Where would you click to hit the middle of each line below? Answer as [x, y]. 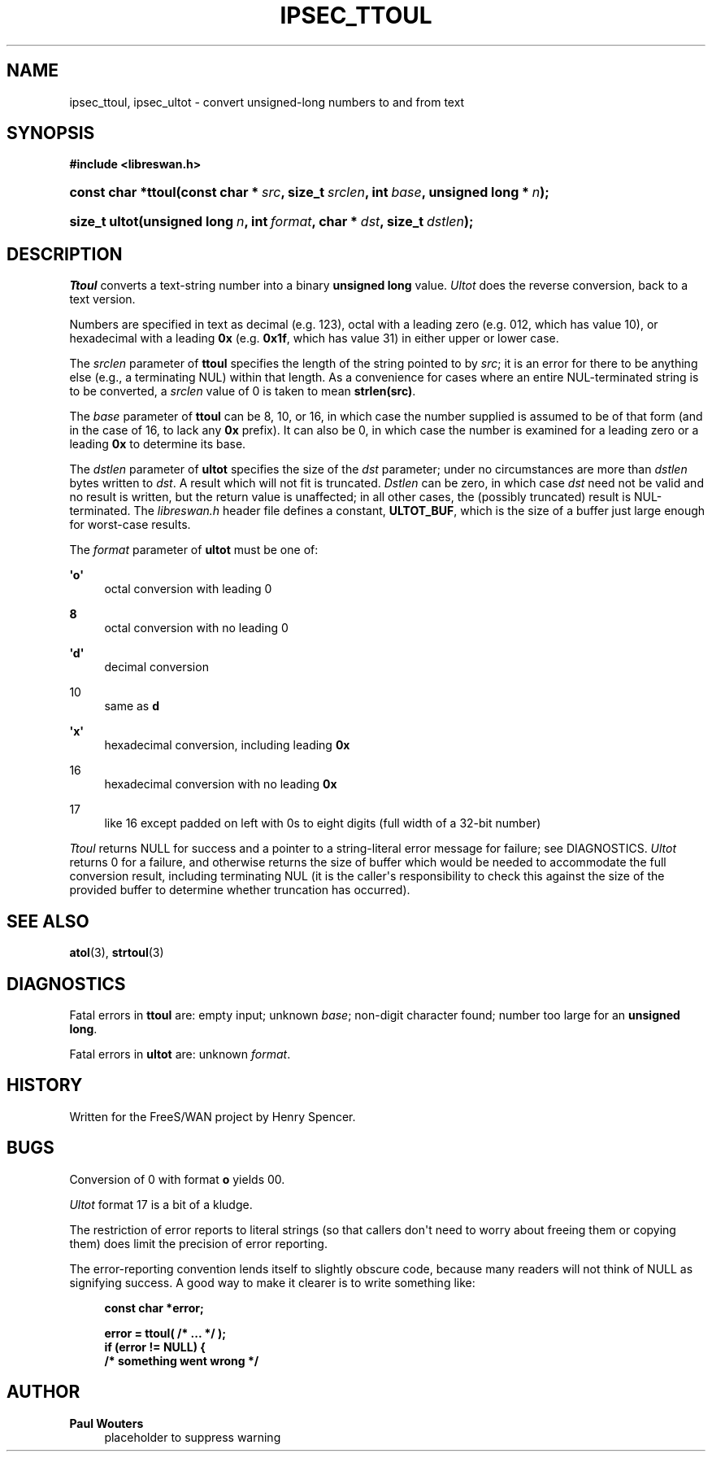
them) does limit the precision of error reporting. [198, 1243]
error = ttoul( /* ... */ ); [165, 1333]
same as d [132, 706]
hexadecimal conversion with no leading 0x [221, 784]
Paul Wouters [106, 1423]
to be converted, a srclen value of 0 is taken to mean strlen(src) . [243, 391]
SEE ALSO [48, 921]
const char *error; [154, 1307]
